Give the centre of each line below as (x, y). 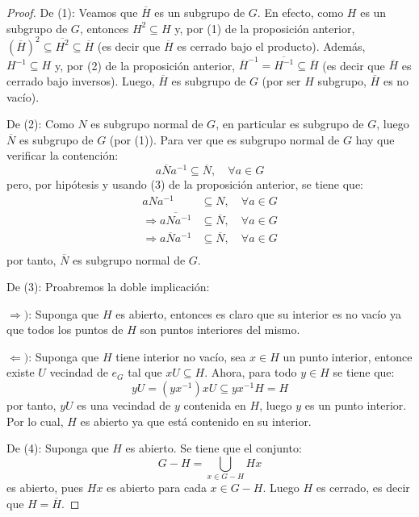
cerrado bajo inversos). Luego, (81, 81)
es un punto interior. (356, 405)
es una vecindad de (124, 405)
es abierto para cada (157, 488)
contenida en (215, 405)
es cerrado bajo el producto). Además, (271, 46)
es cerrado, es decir (363, 488)
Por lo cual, (35, 421)
